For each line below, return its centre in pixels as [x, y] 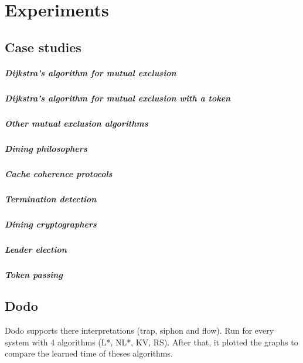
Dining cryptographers [51, 224]
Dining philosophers [46, 148]
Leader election [36, 249]
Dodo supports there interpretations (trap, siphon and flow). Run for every [139, 330]
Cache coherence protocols [59, 173]
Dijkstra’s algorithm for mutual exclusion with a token [118, 98]
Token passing [34, 274]
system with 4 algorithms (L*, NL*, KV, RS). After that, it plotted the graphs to [151, 342]
